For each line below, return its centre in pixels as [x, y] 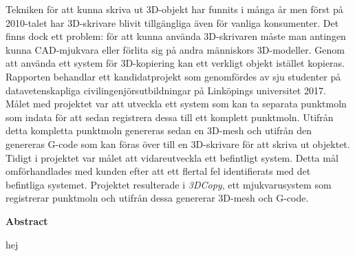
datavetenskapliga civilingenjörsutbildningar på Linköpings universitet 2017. [166, 90]
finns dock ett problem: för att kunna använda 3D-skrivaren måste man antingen [176, 36]
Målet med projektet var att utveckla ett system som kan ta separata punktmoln [176, 104]
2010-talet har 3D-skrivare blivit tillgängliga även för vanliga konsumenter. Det [172, 22]
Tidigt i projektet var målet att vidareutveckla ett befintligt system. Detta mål [172, 157]
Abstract [27, 221]
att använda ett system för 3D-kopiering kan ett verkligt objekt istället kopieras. [175, 63]
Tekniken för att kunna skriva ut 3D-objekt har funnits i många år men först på [174, 9]
